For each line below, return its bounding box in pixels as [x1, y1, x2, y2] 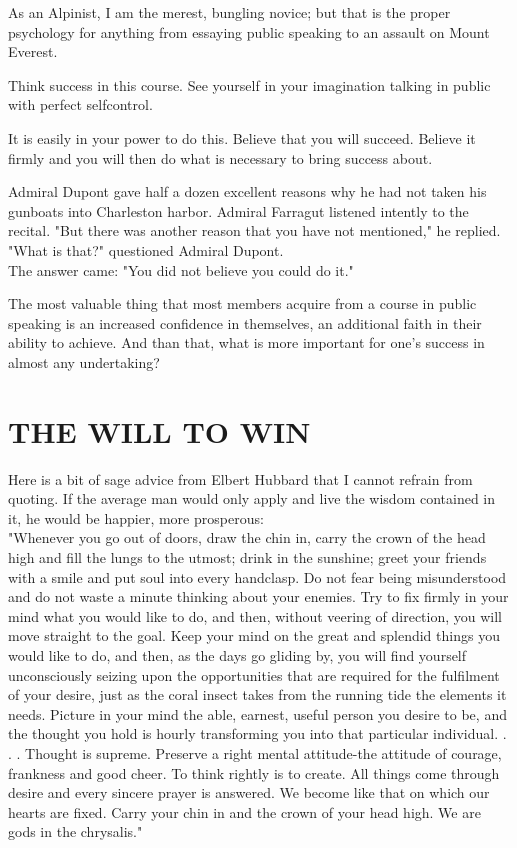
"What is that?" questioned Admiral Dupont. [8, 239, 284, 260]
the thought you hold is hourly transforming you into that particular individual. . [8, 723, 507, 744]
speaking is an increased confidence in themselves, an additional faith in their [8, 312, 482, 333]
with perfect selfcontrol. [8, 94, 153, 115]
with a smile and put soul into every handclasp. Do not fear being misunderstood [8, 566, 507, 587]
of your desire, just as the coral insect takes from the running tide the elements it [8, 684, 507, 705]
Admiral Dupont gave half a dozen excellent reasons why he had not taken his [8, 181, 487, 202]
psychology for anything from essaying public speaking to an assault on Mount [8, 21, 490, 42]
